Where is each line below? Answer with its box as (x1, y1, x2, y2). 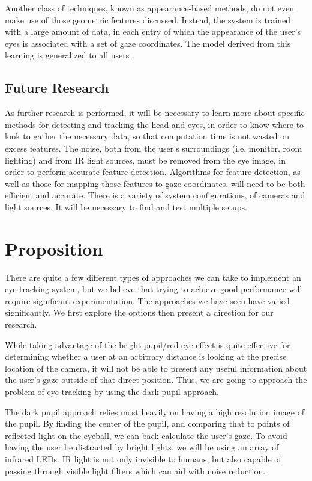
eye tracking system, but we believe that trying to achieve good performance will (5, 283, 302, 295)
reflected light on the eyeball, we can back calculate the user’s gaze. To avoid (5, 429, 287, 441)
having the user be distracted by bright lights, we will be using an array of (5, 441, 279, 453)
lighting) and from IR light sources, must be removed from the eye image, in (5, 153, 286, 166)
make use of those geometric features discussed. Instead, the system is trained (5, 13, 291, 26)
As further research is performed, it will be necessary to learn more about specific (5, 106, 305, 119)
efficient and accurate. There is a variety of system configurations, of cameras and (5, 189, 305, 201)
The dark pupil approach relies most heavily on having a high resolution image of (5, 405, 304, 418)
